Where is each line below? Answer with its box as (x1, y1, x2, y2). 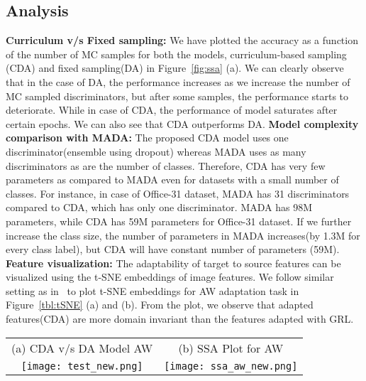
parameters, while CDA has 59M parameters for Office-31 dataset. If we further (6, 213, 352, 228)
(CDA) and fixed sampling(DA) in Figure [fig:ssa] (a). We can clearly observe (6, 60, 344, 75)
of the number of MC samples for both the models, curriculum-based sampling (6, 46, 347, 61)
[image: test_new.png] (21, 360, 143, 372)
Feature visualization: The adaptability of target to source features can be (6, 255, 341, 270)
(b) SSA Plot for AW (178, 339, 284, 356)
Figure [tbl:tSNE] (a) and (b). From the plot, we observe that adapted (6, 297, 314, 312)
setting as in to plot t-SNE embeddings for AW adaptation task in (6, 283, 299, 298)
